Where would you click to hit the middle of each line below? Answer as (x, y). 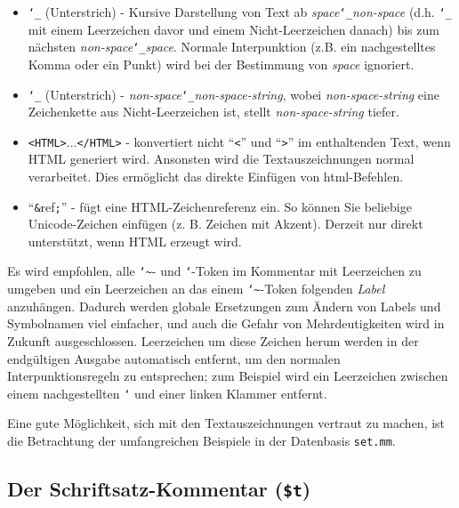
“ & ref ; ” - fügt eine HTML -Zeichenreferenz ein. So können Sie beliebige (220, 206)
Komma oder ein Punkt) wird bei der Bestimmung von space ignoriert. (221, 64)
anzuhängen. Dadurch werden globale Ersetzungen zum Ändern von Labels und (224, 306)
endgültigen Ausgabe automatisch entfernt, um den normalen (174, 358)
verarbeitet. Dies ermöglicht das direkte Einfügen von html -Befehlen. (216, 176)
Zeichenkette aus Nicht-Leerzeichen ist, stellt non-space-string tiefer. (213, 112)
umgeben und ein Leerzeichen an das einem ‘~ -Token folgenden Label (196, 289)
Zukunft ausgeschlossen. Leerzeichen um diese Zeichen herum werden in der (213, 340)
